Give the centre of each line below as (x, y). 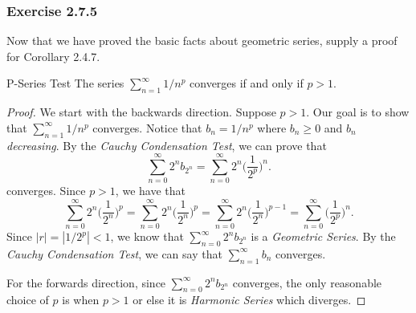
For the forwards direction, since (86, 282)
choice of (28, 300)
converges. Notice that (147, 127)
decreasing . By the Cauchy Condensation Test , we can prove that (167, 145)
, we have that (150, 191)
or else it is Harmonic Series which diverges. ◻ (249, 300)
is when (81, 300)
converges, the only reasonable (307, 282)
